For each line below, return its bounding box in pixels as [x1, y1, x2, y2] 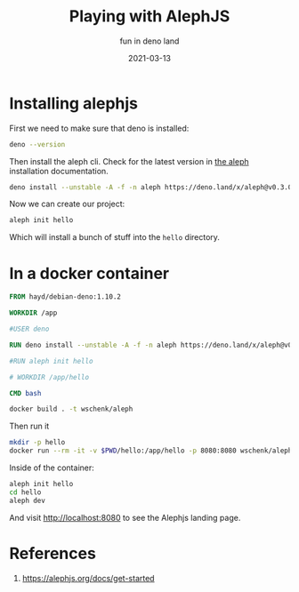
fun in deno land [119, 36, 180, 46]
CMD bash [9, 388, 42, 397]
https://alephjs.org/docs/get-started [21, 572, 155, 583]
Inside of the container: [9, 462, 95, 473]
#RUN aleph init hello [9, 356, 93, 365]
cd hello [9, 487, 42, 497]
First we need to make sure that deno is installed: [9, 123, 190, 133]
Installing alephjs [9, 93, 139, 113]
